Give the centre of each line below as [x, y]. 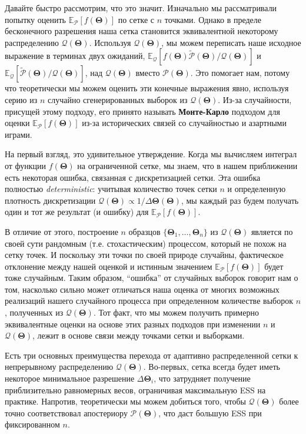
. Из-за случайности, [255, 99]
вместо [148, 73]
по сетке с [136, 19]
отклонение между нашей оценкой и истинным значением [109, 266]
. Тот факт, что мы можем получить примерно [176, 312]
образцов [144, 231]
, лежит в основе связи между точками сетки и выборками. [139, 335]
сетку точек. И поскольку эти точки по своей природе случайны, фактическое [144, 255]
